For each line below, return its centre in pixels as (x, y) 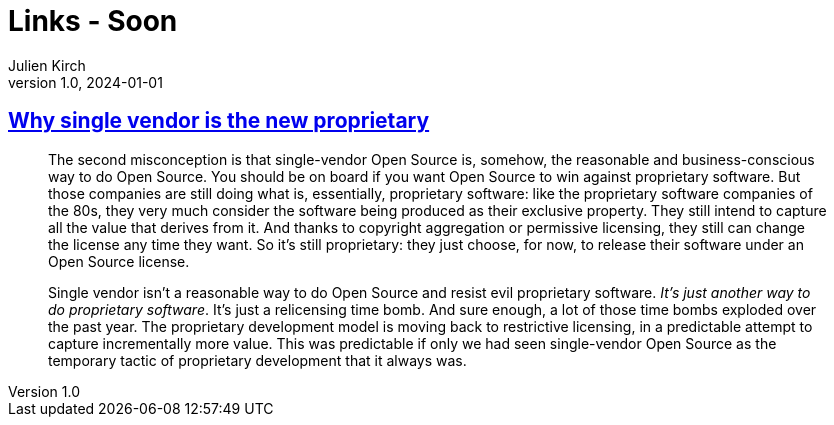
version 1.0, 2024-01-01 (85, 82)
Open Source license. (119, 261)
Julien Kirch (47, 65)
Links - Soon (93, 21)
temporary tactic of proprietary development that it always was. (257, 360)
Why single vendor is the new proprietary (219, 121)
